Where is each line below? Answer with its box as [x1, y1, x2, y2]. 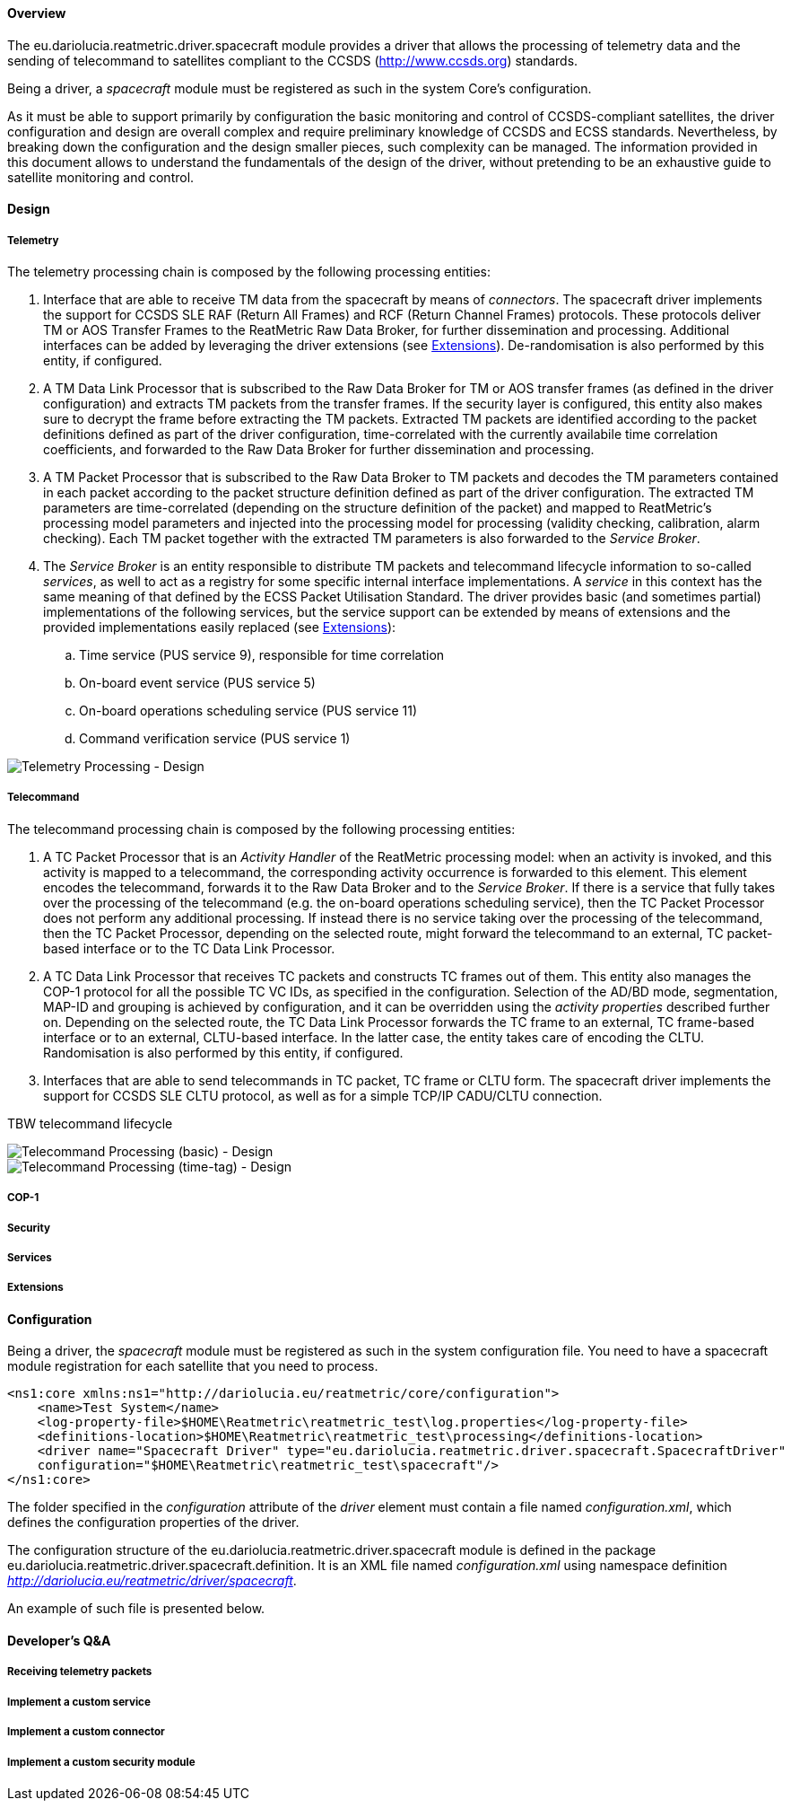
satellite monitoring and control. [7, 169, 195, 185]
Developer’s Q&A [7, 1632, 111, 1648]
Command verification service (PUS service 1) [79, 731, 351, 746]
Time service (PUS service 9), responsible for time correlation [79, 647, 445, 663]
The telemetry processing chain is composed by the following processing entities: [7, 264, 491, 279]
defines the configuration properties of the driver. [7, 1514, 300, 1531]
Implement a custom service [7, 1695, 151, 1708]
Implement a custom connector [7, 1725, 165, 1739]
